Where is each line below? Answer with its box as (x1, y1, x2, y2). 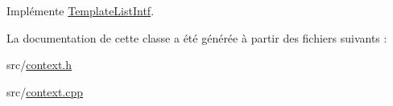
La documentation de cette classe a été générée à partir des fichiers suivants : (6, 29, 387, 46)
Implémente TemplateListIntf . (6, 2, 155, 18)
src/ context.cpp (6, 83, 84, 100)
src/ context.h (6, 56, 72, 73)
